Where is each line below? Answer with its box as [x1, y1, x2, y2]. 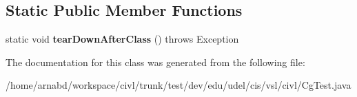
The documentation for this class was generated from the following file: [6, 54, 305, 69]
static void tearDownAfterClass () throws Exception [6, 32, 239, 46]
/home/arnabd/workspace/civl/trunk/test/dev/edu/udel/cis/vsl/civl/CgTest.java [6, 78, 351, 92]
